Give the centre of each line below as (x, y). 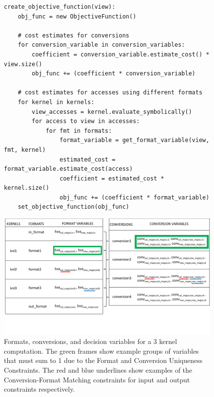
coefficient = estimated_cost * (112, 178)
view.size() (23, 64)
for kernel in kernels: (56, 102)
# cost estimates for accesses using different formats (110, 93)
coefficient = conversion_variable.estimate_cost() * (121, 54)
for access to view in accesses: (86, 121)
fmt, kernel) (25, 150)
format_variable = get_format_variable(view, (134, 140)
